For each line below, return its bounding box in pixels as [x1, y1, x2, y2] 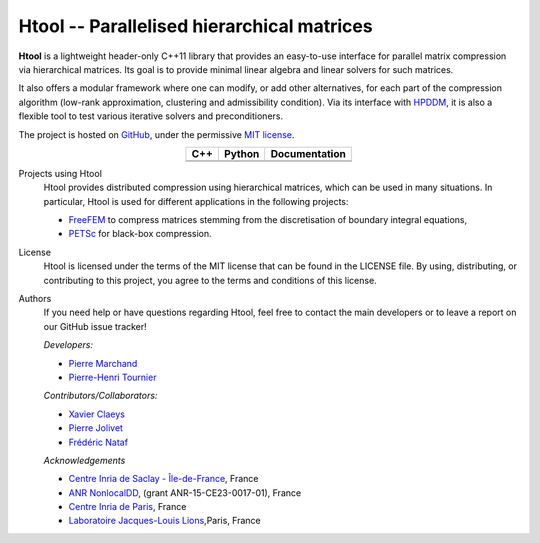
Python [223, 146, 260, 160]
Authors [18, 293, 52, 305]
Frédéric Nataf [68, 436, 129, 448]
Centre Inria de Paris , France [68, 501, 187, 513]
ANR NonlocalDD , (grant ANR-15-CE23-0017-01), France [68, 486, 302, 499]
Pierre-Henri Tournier [68, 371, 157, 383]
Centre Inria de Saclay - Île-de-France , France [68, 473, 259, 485]
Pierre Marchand [68, 357, 138, 369]
